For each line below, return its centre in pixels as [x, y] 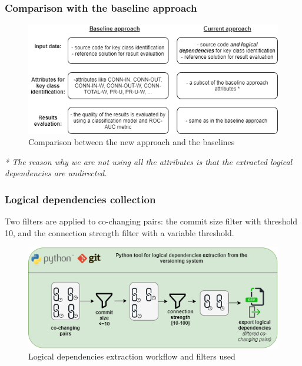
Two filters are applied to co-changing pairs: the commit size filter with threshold [151, 221]
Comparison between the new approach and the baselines [132, 142]
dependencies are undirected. [56, 173]
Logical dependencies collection [80, 199]
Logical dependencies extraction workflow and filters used [132, 356]
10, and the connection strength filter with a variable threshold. [120, 232]
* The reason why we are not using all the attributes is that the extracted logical [149, 161]
